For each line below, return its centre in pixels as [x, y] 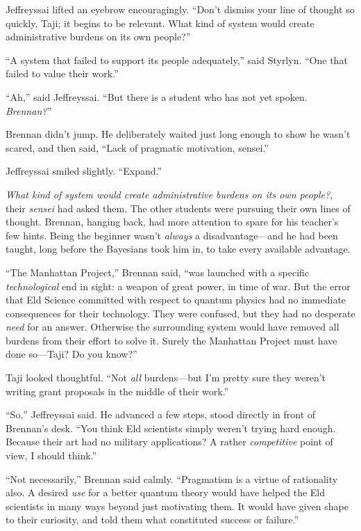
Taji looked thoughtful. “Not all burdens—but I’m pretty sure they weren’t [166, 378]
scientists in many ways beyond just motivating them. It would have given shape [177, 506]
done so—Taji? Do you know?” [72, 354]
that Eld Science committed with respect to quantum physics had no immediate [176, 300]
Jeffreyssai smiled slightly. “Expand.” [84, 171]
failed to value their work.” [62, 73]
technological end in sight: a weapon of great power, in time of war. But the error [178, 286]
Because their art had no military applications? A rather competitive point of [169, 442]
